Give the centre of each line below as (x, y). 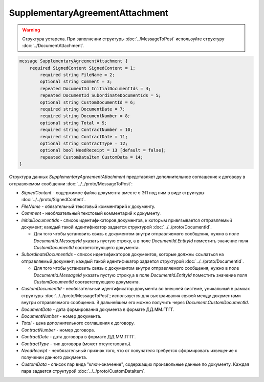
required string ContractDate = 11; (84, 137)
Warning (31, 30)
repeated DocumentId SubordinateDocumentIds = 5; (100, 95)
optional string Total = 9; (74, 123)
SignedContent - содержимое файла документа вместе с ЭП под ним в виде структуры (113, 192)
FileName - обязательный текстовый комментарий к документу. (88, 206)
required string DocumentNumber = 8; (85, 116)
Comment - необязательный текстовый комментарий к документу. (91, 213)
